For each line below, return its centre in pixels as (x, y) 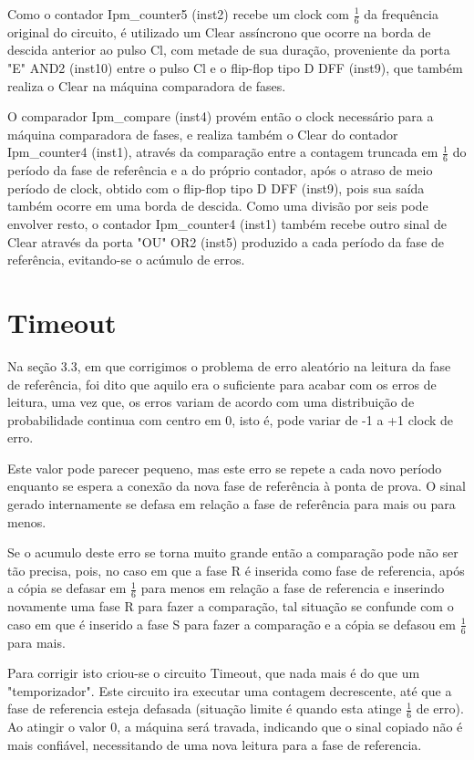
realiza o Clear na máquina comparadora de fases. (147, 85)
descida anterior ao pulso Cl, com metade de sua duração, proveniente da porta (229, 50)
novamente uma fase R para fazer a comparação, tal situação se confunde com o (231, 606)
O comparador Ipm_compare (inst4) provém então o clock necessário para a (221, 116)
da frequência (401, 14)
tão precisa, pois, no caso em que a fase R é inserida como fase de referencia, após (236, 570)
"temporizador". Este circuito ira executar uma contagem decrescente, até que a (230, 690)
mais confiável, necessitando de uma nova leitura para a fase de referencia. (215, 744)
